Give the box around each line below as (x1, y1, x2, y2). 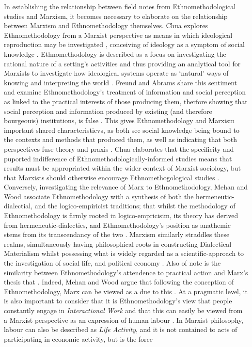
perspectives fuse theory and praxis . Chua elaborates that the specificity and (4, 143, 234, 154)
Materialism (4, 248, 39, 258)
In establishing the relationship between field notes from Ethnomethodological (4, 1, 236, 11)
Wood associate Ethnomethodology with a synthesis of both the (4, 191, 194, 201)
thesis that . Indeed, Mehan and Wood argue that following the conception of (4, 277, 234, 287)
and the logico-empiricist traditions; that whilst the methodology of (34, 201, 236, 211)
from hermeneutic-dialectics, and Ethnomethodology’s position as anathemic (4, 220, 231, 230)
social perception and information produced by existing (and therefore (4, 106, 212, 116)
